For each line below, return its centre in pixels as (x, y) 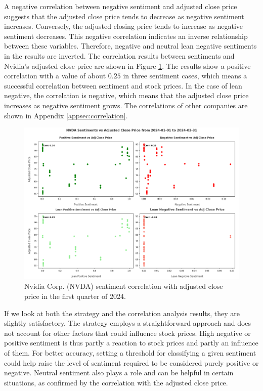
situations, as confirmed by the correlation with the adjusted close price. (116, 382)
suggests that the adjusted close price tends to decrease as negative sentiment (124, 16)
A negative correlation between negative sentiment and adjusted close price (121, 6)
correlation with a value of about (55, 76)
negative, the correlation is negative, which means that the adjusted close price (126, 95)
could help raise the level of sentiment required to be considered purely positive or (131, 362)
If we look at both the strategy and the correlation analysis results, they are (122, 313)
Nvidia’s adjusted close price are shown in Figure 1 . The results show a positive (127, 66)
